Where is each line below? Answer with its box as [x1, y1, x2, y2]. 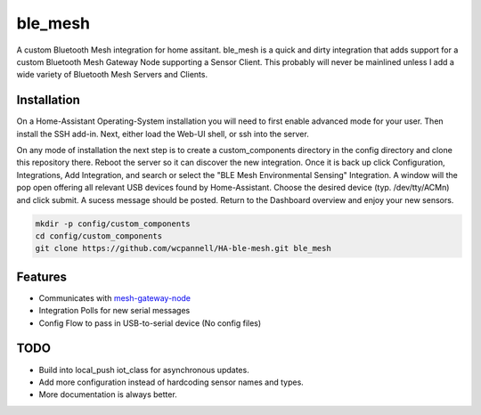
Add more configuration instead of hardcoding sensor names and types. [38, 377, 305, 387]
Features [16, 269, 67, 284]
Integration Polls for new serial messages [38, 305, 191, 316]
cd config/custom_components [35, 231, 163, 240]
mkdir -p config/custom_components [35, 218, 191, 229]
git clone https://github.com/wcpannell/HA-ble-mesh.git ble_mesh [35, 243, 331, 254]
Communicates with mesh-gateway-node [38, 292, 192, 303]
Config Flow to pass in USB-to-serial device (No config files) [38, 317, 262, 329]
